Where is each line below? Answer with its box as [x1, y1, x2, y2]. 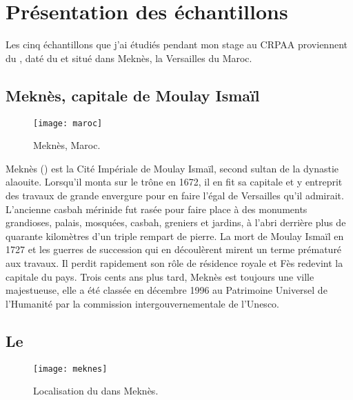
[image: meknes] [33, 363, 108, 374]
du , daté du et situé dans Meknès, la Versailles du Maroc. [6, 50, 252, 65]
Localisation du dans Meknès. [33, 383, 159, 398]
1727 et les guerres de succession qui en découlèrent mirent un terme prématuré [6, 242, 342, 257]
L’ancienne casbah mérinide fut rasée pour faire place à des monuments [6, 201, 307, 216]
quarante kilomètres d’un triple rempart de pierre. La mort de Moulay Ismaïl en [6, 228, 344, 243]
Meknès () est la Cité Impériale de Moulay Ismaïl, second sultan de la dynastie [6, 161, 339, 175]
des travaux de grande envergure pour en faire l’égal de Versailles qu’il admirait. [6, 188, 344, 202]
